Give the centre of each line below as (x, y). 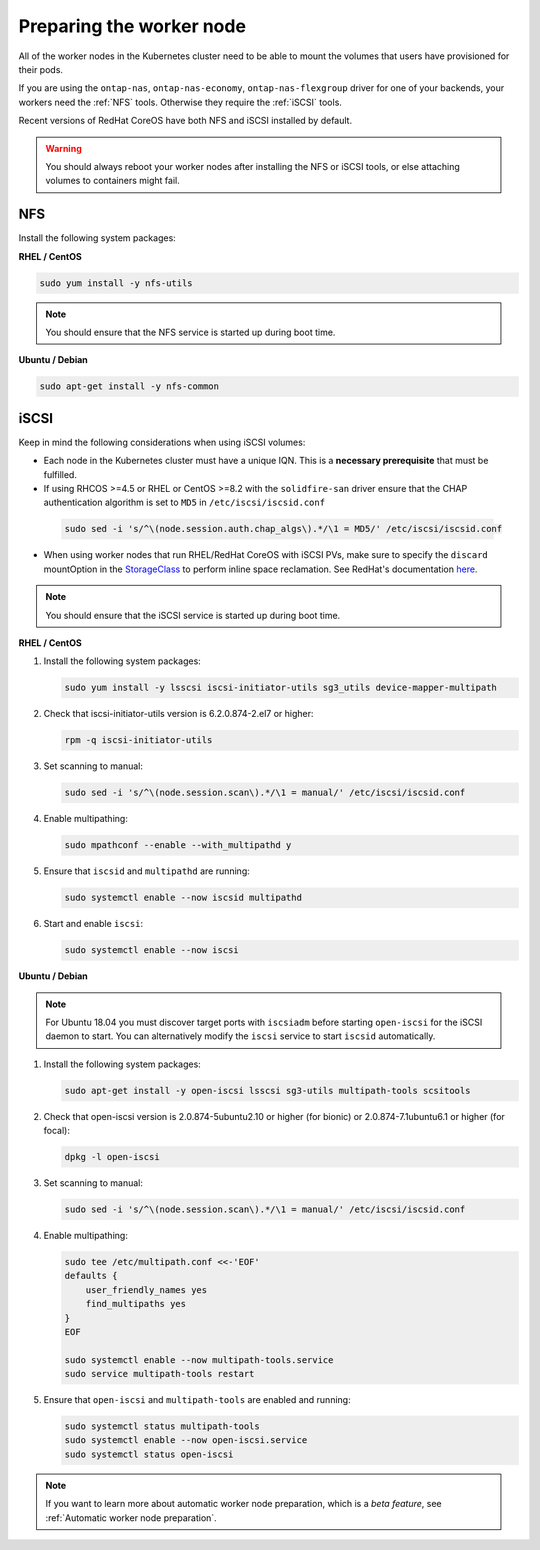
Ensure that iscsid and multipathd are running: (146, 871)
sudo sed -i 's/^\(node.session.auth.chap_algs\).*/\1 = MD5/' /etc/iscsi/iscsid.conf (283, 529)
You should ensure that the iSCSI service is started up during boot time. (193, 615)
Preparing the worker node (132, 26)
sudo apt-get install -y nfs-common (129, 386)
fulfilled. (60, 474)
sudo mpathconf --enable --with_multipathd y (178, 845)
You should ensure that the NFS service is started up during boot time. (190, 332)
